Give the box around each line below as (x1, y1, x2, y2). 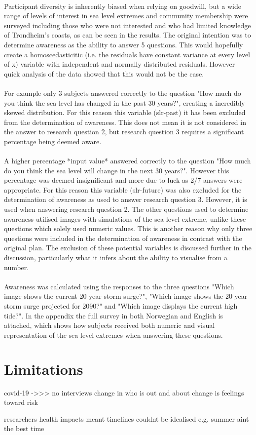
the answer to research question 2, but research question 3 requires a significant (4, 126, 244, 137)
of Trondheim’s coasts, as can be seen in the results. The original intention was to (4, 30, 251, 40)
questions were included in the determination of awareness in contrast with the (4, 233, 242, 243)
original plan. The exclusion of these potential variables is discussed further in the (4, 242, 252, 253)
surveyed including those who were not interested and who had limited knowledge (4, 20, 251, 30)
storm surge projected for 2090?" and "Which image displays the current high (4, 301, 238, 311)
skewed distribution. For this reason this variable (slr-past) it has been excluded (4, 107, 246, 118)
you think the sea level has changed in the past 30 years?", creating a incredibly (4, 97, 245, 108)
